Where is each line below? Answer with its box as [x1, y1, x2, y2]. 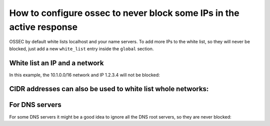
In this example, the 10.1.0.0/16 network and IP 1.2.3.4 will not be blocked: [9, 72, 160, 78]
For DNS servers [9, 101, 62, 109]
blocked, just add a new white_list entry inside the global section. [9, 45, 154, 52]
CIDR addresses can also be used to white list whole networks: [9, 85, 209, 93]
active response [9, 21, 77, 32]
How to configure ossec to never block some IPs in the [9, 7, 239, 18]
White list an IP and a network [9, 59, 104, 67]
